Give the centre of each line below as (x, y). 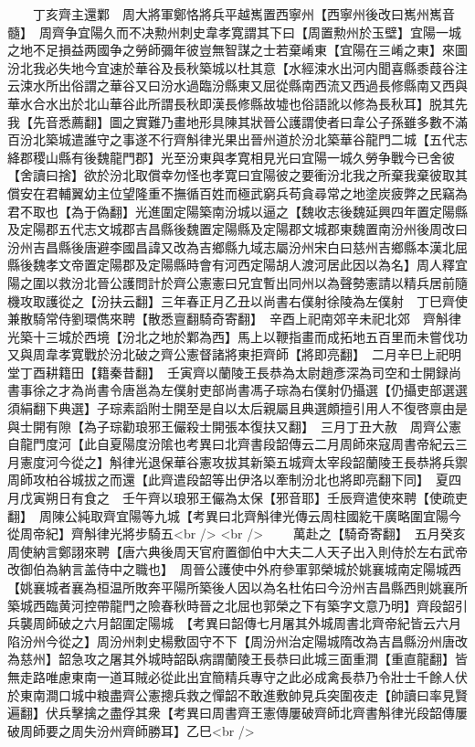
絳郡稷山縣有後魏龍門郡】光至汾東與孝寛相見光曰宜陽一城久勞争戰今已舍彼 (231, 157)
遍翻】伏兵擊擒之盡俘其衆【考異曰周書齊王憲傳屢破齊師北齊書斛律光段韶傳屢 (237, 713)
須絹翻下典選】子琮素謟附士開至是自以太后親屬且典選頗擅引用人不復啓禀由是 (237, 408)
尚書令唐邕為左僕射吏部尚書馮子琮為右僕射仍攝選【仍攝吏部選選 (275, 390)
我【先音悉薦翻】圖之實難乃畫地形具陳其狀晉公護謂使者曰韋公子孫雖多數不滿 (237, 121)
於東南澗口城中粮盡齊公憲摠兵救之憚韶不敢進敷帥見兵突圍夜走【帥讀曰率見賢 (237, 694)
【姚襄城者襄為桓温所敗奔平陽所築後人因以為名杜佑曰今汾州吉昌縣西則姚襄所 (237, 587)
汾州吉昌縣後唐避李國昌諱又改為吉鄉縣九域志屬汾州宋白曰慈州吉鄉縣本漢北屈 (237, 246)
